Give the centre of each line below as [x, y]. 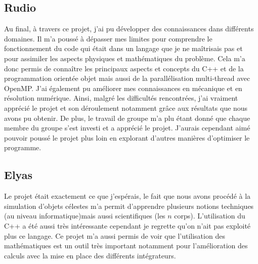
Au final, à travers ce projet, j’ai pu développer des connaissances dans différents [129, 29]
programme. [23, 147]
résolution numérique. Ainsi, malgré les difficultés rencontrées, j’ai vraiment [121, 98]
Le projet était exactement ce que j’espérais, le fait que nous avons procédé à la [127, 196]
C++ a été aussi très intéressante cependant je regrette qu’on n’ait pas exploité [127, 225]
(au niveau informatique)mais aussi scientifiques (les [85, 216]
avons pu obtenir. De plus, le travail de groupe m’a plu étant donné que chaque [127, 118]
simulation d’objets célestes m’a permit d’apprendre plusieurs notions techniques [129, 206]
